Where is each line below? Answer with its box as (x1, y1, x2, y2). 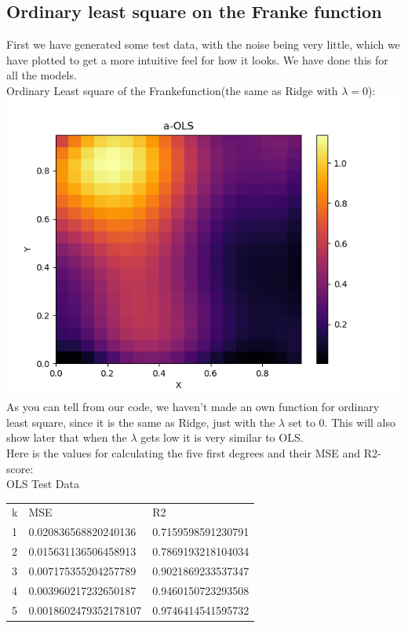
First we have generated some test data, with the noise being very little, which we (6, 36, 400, 53)
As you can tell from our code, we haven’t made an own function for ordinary (6, 398, 380, 415)
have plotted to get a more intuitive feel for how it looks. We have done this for (6, 51, 388, 68)
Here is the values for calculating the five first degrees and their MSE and (6, 444, 361, 461)
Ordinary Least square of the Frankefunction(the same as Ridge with (6, 82, 338, 98)
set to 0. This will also (288, 413, 395, 430)
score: (6, 460, 34, 476)
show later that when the (6, 429, 127, 446)
